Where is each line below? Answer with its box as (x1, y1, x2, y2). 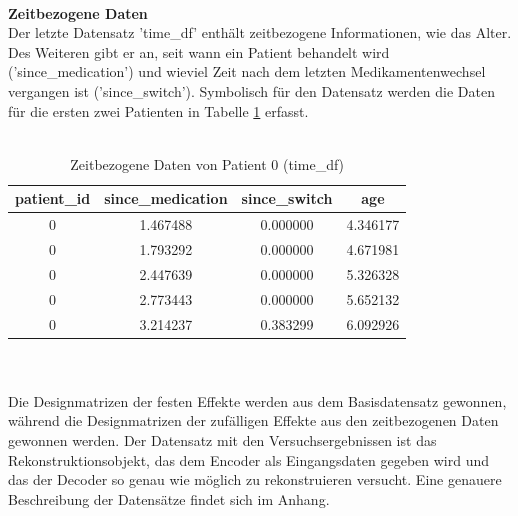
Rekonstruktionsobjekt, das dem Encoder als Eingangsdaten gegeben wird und (8, 449, 490, 470)
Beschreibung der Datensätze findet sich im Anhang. (8, 488, 330, 509)
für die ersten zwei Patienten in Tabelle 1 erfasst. (8, 100, 309, 121)
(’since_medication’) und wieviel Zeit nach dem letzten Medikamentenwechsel (8, 61, 486, 82)
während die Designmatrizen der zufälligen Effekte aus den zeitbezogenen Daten (8, 410, 499, 431)
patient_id (15, 188, 91, 209)
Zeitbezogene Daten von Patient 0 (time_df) (70, 153, 345, 174)
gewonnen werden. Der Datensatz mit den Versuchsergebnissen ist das (8, 430, 437, 451)
